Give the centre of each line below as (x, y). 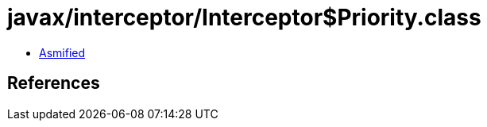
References (54, 83)
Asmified (62, 52)
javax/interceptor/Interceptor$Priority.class (244, 17)
